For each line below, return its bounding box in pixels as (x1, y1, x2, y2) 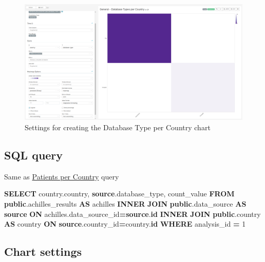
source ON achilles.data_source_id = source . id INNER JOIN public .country (4, 208, 261, 219)
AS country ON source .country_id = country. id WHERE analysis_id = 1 (4, 218, 246, 229)
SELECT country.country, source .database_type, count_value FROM (4, 188, 235, 199)
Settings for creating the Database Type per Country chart (25, 122, 211, 133)
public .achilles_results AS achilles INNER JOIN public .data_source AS (4, 198, 247, 209)
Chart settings (4, 244, 82, 259)
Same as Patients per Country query (4, 171, 119, 182)
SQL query (4, 147, 63, 163)
